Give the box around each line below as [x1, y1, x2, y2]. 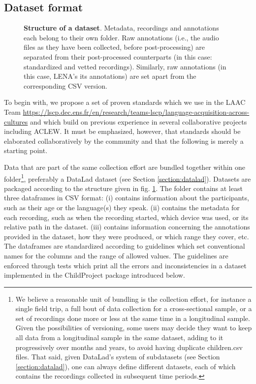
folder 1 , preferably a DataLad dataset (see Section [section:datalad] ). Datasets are [4, 172, 251, 184]
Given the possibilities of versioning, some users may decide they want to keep [15, 322, 252, 333]
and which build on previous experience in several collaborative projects [30, 116, 247, 127]
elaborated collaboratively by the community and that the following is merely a [4, 135, 244, 146]
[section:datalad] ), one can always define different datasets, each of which [15, 361, 236, 371]
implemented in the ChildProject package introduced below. [4, 270, 185, 280]
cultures [4, 116, 28, 127]
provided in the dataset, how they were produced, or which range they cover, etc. [4, 231, 249, 241]
